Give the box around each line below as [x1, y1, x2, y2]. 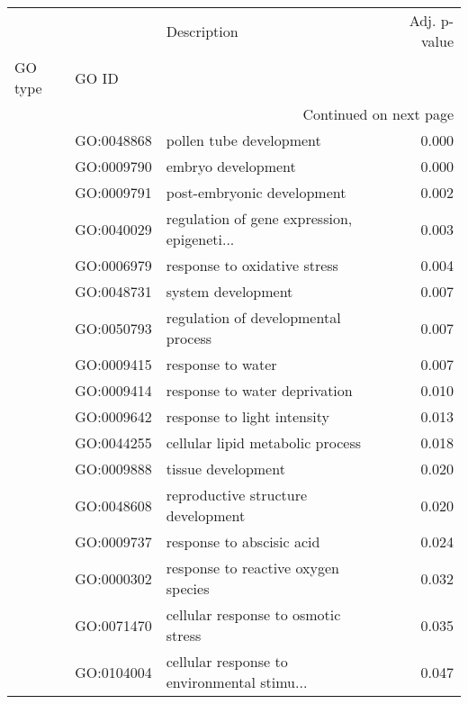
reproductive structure [166, 484, 308, 505]
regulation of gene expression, [166, 208, 353, 229]
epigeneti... [166, 229, 235, 249]
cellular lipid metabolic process [166, 432, 362, 453]
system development [166, 281, 293, 302]
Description [166, 20, 238, 41]
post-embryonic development [166, 182, 346, 203]
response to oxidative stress [166, 255, 338, 275]
